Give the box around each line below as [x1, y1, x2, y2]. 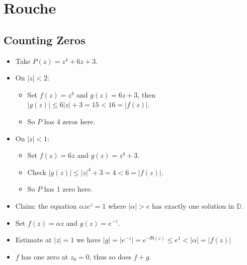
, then [137, 89, 156, 100]
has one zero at [21, 251, 68, 261]
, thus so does [89, 251, 131, 261]
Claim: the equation [15, 200, 77, 211]
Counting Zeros [4, 32, 86, 47]
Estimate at [15, 234, 52, 245]
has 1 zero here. [44, 184, 93, 194]
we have [76, 234, 101, 245]
